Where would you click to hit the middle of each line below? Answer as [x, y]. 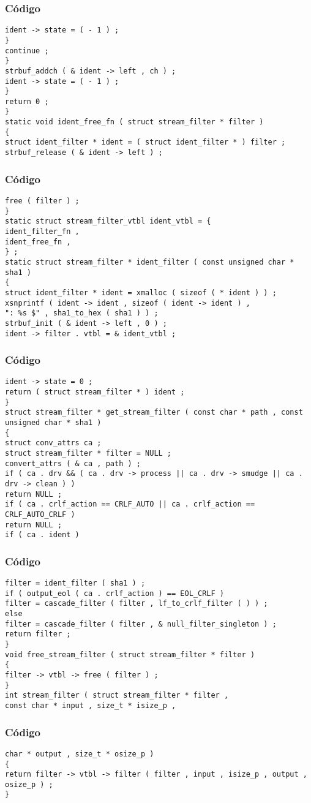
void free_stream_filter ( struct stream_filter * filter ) [130, 654]
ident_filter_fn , [42, 231]
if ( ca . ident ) [42, 535]
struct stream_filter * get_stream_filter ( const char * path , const [154, 413]
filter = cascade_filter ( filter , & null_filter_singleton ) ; [141, 624]
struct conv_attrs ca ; [53, 443]
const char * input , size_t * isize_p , [91, 705]
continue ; [27, 51]
